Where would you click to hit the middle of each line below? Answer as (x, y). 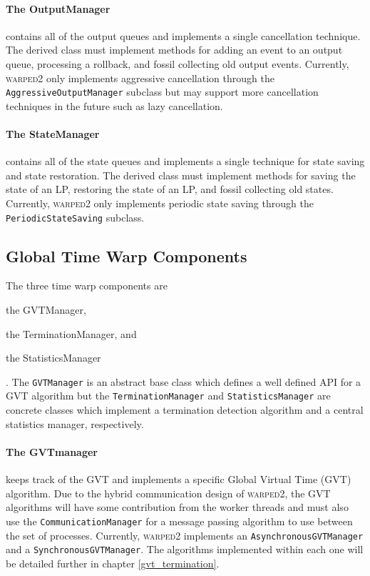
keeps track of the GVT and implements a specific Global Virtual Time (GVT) (179, 479)
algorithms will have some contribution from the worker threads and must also (177, 507)
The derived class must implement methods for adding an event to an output (174, 50)
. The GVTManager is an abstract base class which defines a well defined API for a (184, 381)
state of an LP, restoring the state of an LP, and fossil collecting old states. (170, 189)
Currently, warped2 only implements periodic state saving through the (160, 203)
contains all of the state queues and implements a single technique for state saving (185, 161)
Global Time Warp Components (127, 255)
